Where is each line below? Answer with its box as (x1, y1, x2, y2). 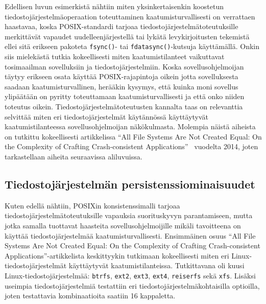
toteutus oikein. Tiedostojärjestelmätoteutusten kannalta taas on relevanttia (5, 101, 243, 111)
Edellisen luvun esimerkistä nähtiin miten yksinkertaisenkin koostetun (5, 1, 224, 11)
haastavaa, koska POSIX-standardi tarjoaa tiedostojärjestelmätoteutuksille (5, 21, 238, 32)
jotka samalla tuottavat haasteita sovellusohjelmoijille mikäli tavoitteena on (5, 220, 241, 230)
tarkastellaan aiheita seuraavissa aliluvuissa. (5, 151, 142, 161)
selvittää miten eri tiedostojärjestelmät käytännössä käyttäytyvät (5, 111, 209, 122)
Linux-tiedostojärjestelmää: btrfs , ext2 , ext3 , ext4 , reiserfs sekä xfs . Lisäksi (5, 270, 256, 280)
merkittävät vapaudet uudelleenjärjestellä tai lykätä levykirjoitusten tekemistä (5, 31, 250, 41)
